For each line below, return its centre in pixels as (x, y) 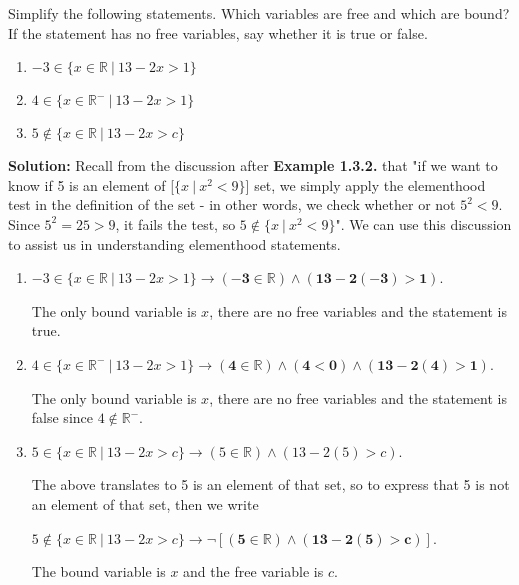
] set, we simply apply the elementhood (365, 184)
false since (62, 417)
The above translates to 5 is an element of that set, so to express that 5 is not (270, 484)
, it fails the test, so (175, 223)
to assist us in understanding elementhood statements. (174, 243)
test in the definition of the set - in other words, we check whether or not (232, 204)
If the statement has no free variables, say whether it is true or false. (218, 32)
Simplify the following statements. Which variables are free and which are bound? (259, 13)
